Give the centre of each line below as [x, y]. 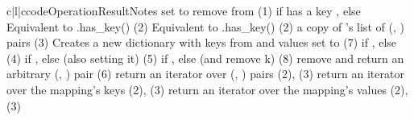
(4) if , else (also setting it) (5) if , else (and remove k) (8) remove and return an [205, 58]
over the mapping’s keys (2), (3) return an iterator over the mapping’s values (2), [207, 89]
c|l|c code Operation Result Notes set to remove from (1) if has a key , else [184, 10]
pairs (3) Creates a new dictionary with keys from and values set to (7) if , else [202, 42]
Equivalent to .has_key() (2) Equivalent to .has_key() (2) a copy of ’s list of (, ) [205, 26]
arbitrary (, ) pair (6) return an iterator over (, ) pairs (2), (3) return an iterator [205, 74]
